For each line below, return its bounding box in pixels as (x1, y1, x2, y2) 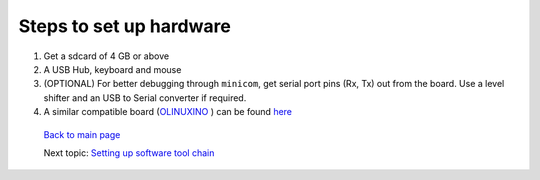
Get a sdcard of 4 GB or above (43, 50, 170, 62)
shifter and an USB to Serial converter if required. (43, 91, 247, 104)
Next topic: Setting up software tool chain (43, 146, 215, 159)
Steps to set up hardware (18, 15, 232, 37)
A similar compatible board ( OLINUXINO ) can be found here (43, 106, 293, 118)
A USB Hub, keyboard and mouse (43, 63, 182, 75)
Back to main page (43, 128, 121, 140)
